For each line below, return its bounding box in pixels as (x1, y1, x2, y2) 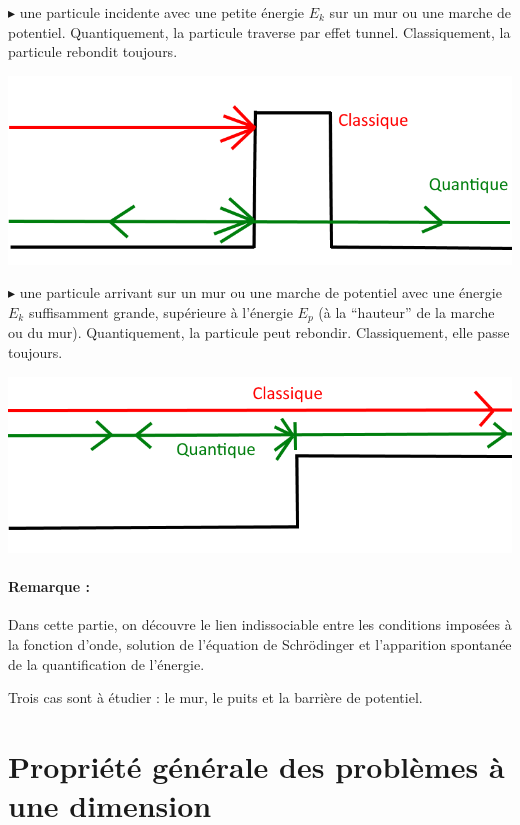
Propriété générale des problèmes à (8, 745, 505, 786)
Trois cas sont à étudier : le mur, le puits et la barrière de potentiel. (8, 687, 423, 708)
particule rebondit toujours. (8, 41, 178, 62)
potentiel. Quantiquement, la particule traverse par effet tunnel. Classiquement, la (8, 21, 511, 42)
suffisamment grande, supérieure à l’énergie (28, 301, 293, 322)
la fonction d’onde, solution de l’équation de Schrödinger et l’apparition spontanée (8, 633, 512, 654)
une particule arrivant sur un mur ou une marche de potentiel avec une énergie (19, 282, 502, 303)
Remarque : (8, 576, 90, 597)
